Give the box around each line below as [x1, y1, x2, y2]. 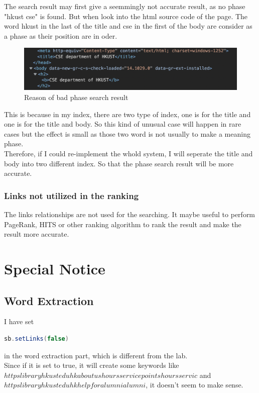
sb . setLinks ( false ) [4, 335, 69, 342]
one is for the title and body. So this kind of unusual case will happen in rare [4, 119, 241, 129]
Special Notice [4, 258, 105, 278]
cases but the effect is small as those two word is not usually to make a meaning [4, 128, 250, 139]
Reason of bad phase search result [24, 92, 128, 103]
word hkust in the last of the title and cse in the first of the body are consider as [4, 21, 252, 31]
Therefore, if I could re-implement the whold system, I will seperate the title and [4, 148, 253, 158]
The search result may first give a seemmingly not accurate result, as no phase [4, 1, 245, 11]
